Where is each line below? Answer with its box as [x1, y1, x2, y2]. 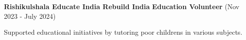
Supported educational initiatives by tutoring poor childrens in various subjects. [4, 27, 243, 37]
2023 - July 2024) [4, 11, 56, 21]
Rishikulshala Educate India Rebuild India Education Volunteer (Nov [4, 1, 240, 11]
